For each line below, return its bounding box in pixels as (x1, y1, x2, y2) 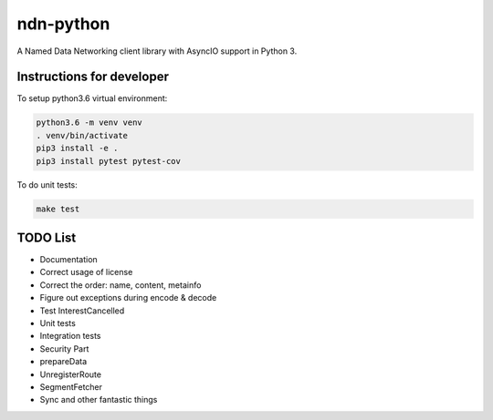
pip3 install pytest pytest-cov (36, 156, 182, 166)
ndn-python (16, 14, 110, 34)
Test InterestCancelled (39, 305, 125, 316)
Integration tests (39, 331, 101, 342)
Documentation (39, 254, 98, 265)
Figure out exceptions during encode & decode (39, 292, 217, 303)
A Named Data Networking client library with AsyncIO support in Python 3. (16, 46, 298, 56)
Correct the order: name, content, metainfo (39, 279, 202, 291)
